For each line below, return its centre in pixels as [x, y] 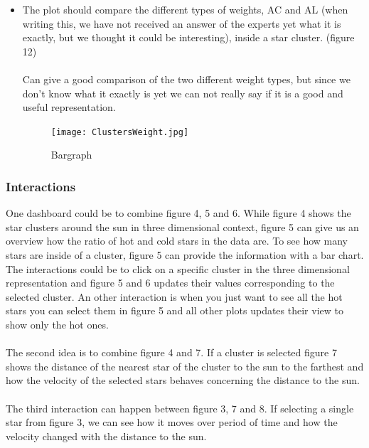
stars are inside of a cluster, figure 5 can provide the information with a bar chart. [185, 255]
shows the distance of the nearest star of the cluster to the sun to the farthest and [185, 366]
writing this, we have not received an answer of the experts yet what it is [182, 23]
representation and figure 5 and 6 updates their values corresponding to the [170, 283]
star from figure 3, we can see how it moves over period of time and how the [172, 422]
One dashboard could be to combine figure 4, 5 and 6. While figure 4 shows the [178, 213]
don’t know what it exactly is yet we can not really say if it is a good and [183, 93]
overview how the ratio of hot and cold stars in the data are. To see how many [177, 241]
